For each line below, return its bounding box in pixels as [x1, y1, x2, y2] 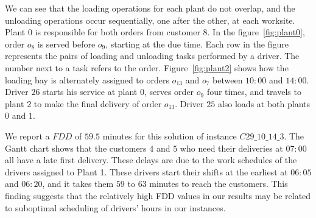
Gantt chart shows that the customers [5, 141, 147, 154]
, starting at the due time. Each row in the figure [105, 37, 289, 50]
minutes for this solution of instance [102, 129, 237, 142]
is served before [37, 37, 96, 50]
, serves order [144, 85, 194, 98]
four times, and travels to [206, 85, 301, 98]
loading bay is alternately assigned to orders [5, 73, 169, 86]
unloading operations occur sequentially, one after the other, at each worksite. [5, 13, 295, 26]
